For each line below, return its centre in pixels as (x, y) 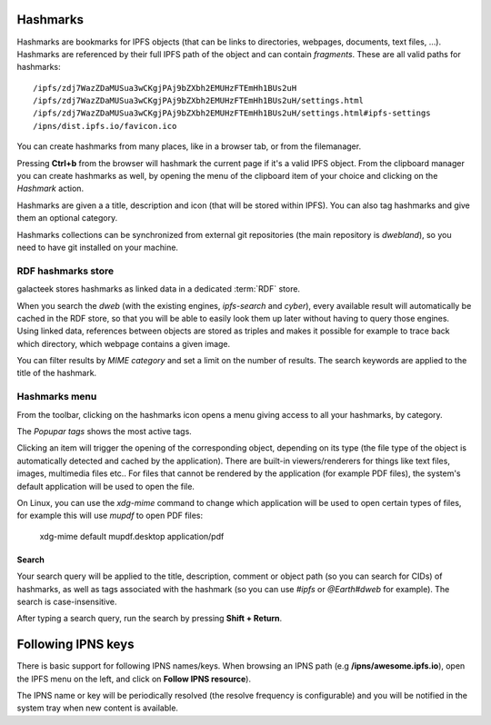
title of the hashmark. (57, 373)
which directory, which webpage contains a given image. (124, 343)
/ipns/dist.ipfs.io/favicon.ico (105, 126)
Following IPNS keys (75, 645)
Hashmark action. (50, 189)
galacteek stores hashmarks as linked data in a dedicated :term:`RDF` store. (158, 289)
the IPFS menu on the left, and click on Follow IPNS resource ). (134, 679)
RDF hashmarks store (65, 271)
